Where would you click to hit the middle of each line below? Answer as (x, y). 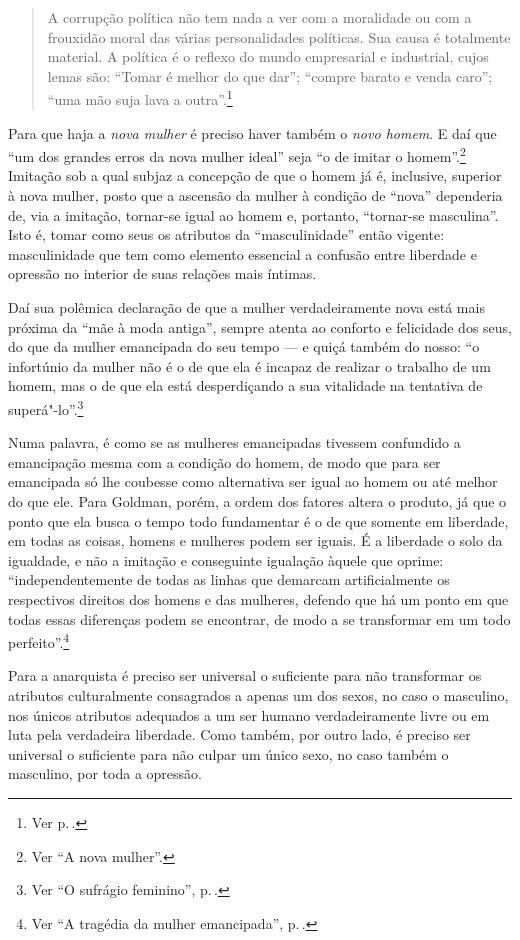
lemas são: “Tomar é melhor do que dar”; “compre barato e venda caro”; (270, 75)
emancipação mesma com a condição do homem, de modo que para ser (224, 461)
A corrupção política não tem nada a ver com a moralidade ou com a (259, 17)
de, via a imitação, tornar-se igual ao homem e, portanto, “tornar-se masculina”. (253, 214)
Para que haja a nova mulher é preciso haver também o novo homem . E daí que (252, 132)
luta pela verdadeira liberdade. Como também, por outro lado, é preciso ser (239, 734)
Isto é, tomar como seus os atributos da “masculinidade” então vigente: (226, 234)
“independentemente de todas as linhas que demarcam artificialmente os (229, 579)
